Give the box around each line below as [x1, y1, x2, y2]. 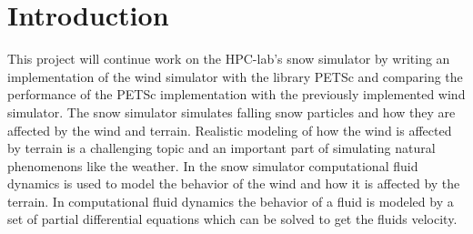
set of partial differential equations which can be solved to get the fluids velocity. [7, 209, 458, 229]
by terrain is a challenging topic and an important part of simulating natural [7, 138, 436, 158]
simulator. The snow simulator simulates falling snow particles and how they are [7, 102, 456, 121]
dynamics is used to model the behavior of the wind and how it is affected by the [7, 174, 460, 193]
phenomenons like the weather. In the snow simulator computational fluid [7, 156, 418, 175]
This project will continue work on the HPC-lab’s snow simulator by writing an [7, 49, 450, 68]
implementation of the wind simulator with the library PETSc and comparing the [7, 66, 463, 86]
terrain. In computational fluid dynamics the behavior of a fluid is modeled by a [7, 191, 454, 210]
